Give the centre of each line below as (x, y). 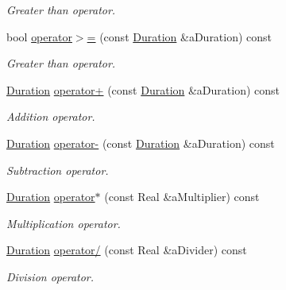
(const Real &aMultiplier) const (182, 197)
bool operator (39, 36)
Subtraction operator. (58, 170)
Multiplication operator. (64, 223)
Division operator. (50, 276)
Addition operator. (51, 116)
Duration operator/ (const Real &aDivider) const (127, 250)
